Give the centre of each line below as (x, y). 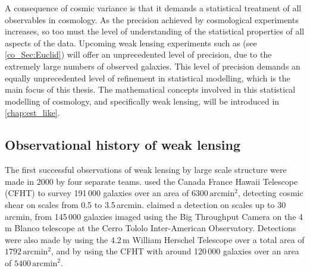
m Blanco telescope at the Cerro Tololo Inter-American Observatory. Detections (151, 228)
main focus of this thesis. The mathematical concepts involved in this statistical (150, 89)
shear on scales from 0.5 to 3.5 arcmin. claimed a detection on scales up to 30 (145, 204)
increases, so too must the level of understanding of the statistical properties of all (155, 31)
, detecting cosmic (270, 193)
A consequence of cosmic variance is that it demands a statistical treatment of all (153, 8)
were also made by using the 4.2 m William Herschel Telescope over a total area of (155, 239)
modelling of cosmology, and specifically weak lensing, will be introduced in (142, 101)
